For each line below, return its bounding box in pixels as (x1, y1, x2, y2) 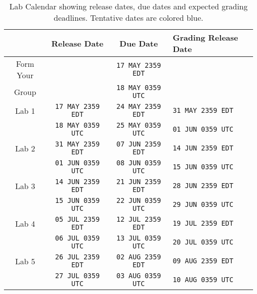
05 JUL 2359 (55, 215, 100, 223)
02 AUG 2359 (116, 253, 161, 261)
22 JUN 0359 (116, 196, 161, 204)
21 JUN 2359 (116, 178, 161, 186)
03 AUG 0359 (116, 272, 161, 280)
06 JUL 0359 (55, 234, 100, 242)
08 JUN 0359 (116, 159, 161, 167)
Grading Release (172, 32, 238, 43)
